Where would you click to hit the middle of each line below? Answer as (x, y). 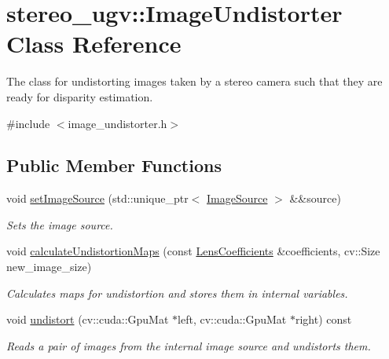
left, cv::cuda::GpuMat (232, 319)
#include (28, 123)
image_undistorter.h (117, 123)
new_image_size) (49, 267)
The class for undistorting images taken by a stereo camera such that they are (194, 81)
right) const (323, 319)
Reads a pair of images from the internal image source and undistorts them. (189, 345)
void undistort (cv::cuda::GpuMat (88, 319)
